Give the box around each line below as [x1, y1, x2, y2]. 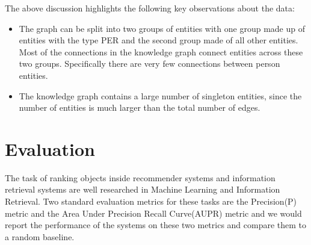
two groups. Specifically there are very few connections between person [19, 57, 280, 70]
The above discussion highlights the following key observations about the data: [5, 2, 295, 14]
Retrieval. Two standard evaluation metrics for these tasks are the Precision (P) [5, 195, 297, 208]
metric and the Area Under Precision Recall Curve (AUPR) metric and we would [5, 206, 302, 219]
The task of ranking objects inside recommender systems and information [5, 171, 276, 184]
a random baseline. [5, 230, 75, 243]
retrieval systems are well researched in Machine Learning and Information [5, 183, 280, 196]
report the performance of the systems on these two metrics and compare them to [5, 219, 307, 231]
